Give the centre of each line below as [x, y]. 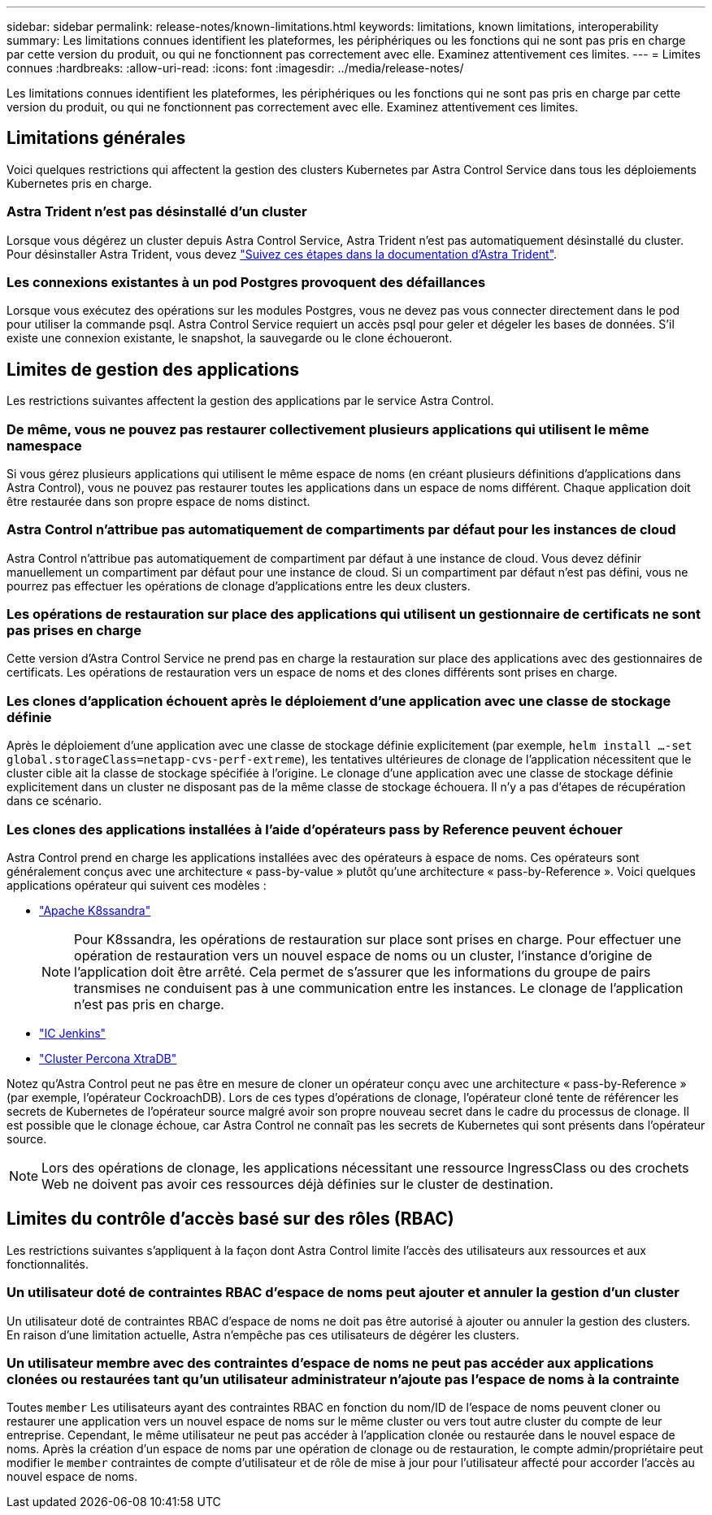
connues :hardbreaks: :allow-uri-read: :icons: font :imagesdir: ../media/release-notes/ [235, 68]
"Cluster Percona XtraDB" [108, 1058]
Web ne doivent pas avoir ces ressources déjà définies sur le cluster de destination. [297, 1184]
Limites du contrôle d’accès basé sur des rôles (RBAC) [230, 1219]
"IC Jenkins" [73, 1033]
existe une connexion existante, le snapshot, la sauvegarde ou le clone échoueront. [230, 338]
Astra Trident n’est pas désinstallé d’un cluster [157, 212]
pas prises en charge [74, 631]
